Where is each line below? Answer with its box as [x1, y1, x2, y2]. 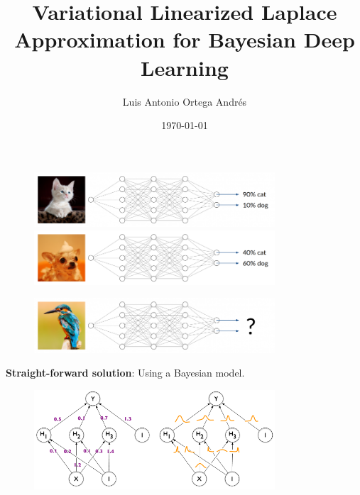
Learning [141, 52, 229, 82]
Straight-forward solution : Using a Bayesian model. [6, 365, 245, 380]
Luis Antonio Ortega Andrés [122, 94, 247, 109]
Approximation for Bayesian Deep [14, 25, 355, 54]
